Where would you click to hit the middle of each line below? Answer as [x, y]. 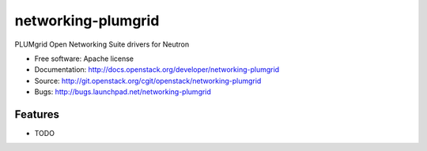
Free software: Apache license [84, 59]
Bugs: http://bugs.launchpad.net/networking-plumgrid [123, 92]
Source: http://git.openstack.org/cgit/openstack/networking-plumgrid [148, 81]
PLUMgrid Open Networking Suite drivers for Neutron [102, 44]
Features [37, 114]
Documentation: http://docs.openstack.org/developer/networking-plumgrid [157, 70]
